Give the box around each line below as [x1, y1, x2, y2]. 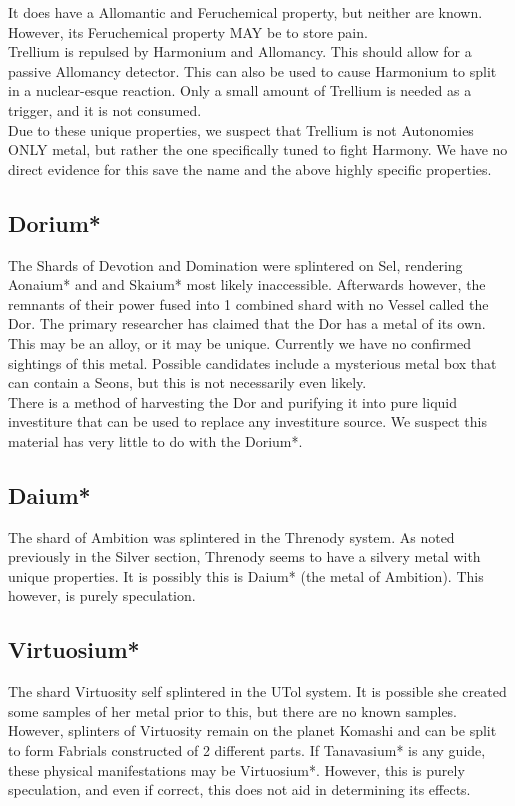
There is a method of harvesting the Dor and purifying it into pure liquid [8, 391, 457, 412]
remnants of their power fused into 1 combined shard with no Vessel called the [8, 293, 489, 314]
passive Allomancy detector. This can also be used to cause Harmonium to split [8, 60, 497, 81]
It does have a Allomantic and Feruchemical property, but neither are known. [8, 2, 483, 22]
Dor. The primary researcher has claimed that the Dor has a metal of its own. [8, 313, 486, 334]
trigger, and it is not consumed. [8, 99, 202, 120]
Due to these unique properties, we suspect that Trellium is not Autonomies [8, 119, 474, 140]
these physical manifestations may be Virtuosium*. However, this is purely [8, 759, 465, 780]
